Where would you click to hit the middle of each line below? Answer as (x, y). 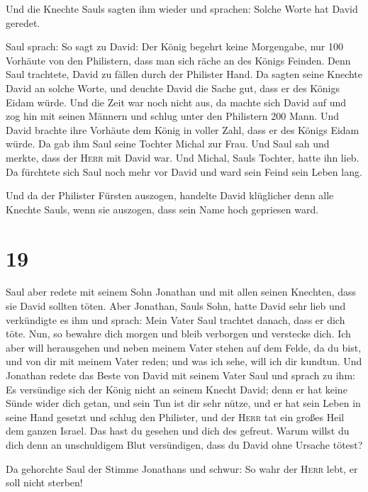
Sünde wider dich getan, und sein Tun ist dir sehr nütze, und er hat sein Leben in (183, 403)
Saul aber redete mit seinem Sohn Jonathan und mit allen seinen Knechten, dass (181, 292)
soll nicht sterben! (44, 482)
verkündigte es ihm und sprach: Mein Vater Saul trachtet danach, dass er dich (175, 319)
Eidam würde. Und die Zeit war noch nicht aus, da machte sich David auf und (176, 102)
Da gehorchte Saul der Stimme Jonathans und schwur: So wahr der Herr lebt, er (182, 468)
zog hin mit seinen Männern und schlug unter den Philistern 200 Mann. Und (172, 116)
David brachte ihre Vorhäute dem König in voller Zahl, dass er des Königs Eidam (183, 129)
